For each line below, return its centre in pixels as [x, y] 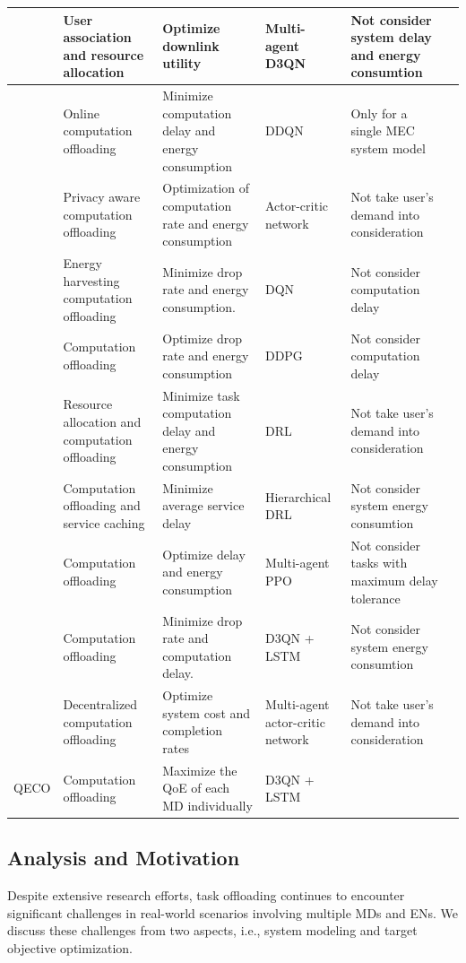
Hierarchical [298, 496]
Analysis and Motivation [124, 858]
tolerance [375, 598]
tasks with [379, 563]
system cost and [207, 712]
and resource [104, 54]
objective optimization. [70, 948]
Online [81, 113]
